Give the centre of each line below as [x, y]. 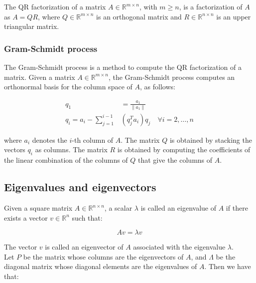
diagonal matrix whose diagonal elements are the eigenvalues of [101, 266]
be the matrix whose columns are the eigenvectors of [103, 256]
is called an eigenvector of [84, 247]
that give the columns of [175, 160]
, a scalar [118, 208]
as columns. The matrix [71, 149]
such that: [87, 217]
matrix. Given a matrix [40, 77]
